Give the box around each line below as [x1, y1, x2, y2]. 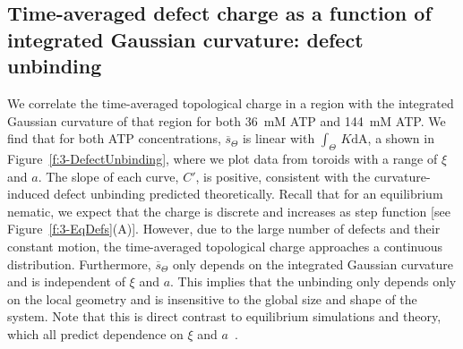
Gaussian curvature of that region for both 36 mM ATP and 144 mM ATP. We [7, 111, 446, 130]
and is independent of [7, 272, 125, 291]
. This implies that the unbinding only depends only [170, 272, 457, 291]
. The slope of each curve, [38, 166, 179, 185]
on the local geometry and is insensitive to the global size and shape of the [7, 289, 417, 308]
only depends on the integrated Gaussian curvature [172, 254, 454, 273]
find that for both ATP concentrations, [7, 129, 221, 148]
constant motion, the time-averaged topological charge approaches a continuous [7, 236, 443, 255]
